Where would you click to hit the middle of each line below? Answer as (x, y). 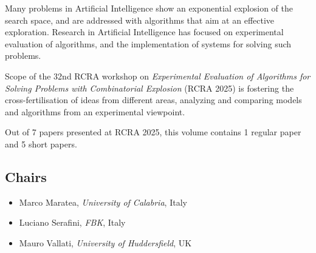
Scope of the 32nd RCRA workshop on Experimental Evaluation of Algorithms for (158, 76)
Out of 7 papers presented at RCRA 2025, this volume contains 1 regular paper (153, 132)
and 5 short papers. (41, 143)
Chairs (26, 176)
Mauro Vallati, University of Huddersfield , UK (105, 242)
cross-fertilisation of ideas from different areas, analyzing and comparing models (153, 100)
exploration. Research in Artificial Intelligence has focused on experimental (144, 32)
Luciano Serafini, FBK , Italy (72, 222)
